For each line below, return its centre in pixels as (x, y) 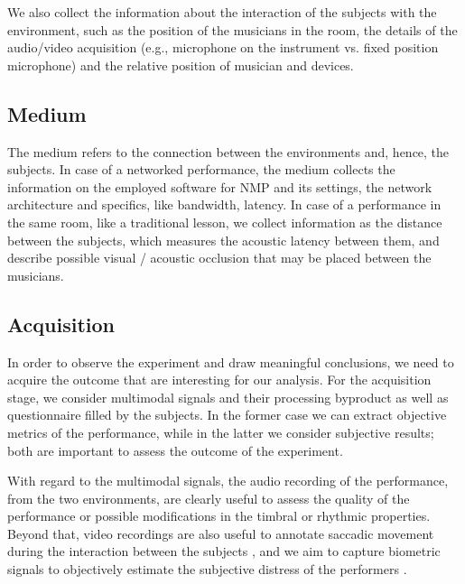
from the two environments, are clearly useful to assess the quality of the (209, 498)
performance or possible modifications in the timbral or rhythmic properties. (219, 516)
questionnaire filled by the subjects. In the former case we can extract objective (227, 415)
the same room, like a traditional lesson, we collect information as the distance (225, 222)
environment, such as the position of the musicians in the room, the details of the (232, 29)
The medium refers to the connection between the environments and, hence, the (228, 151)
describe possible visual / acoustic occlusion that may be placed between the (219, 258)
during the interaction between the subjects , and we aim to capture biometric (224, 551)
